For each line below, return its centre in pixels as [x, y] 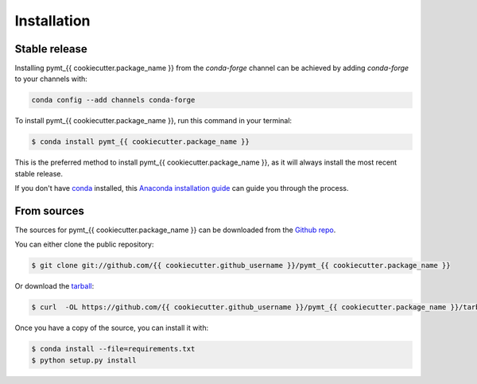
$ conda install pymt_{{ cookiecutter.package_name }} [140, 142]
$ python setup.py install [84, 360]
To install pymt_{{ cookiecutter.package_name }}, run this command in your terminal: [153, 121]
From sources [50, 211]
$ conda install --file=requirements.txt [113, 349]
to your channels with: [51, 79]
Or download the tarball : [54, 286]
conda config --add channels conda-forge [113, 100]
